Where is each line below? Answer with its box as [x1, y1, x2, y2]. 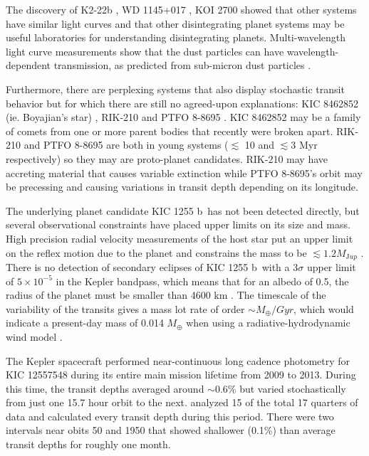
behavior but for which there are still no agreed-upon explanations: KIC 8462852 [6, 95, 359, 110]
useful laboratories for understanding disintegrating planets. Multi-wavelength [6, 30, 346, 45]
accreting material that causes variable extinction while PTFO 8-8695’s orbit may [6, 165, 363, 180]
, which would [293, 301, 354, 316]
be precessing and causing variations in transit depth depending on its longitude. [6, 179, 358, 194]
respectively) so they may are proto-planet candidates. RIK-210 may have [6, 151, 328, 166]
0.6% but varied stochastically [214, 381, 346, 396]
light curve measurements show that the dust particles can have [6, 43, 284, 58]
